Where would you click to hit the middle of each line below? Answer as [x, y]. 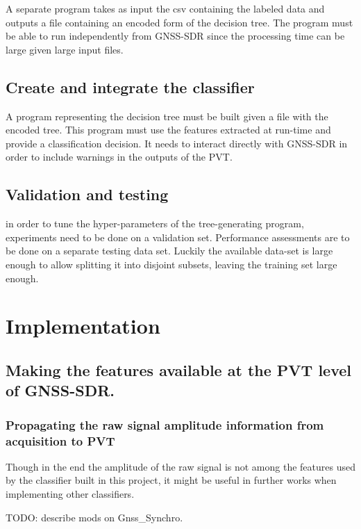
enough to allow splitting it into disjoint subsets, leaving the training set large [171, 264]
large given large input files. [65, 49]
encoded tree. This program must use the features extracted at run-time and [168, 130]
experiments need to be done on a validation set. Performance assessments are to [178, 237]
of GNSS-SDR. [60, 390]
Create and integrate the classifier [130, 87]
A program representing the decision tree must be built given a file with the [167, 116]
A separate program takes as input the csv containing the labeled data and [165, 8]
